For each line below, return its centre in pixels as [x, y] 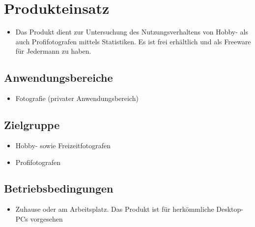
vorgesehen [46, 218]
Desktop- [230, 209]
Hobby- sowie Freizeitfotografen [63, 145]
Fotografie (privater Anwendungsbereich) [77, 98]
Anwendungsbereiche [58, 78]
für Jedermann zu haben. [53, 51]
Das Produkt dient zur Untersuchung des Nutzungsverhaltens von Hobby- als [132, 32]
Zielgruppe [32, 125]
